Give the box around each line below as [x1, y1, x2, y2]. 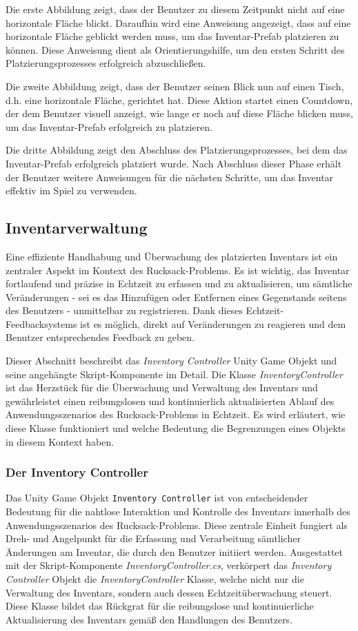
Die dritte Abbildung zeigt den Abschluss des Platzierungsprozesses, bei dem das [6, 143, 348, 157]
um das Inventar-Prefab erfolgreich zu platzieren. [6, 119, 212, 134]
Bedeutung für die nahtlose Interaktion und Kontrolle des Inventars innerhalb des [6, 504, 350, 519]
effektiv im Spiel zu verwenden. [6, 183, 137, 198]
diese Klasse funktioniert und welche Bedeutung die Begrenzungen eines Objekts [6, 421, 346, 435]
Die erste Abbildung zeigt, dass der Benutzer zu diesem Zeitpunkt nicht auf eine [6, 2, 345, 16]
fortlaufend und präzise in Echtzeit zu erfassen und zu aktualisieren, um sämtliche [6, 276, 352, 291]
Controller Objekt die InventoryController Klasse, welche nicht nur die [6, 572, 304, 586]
